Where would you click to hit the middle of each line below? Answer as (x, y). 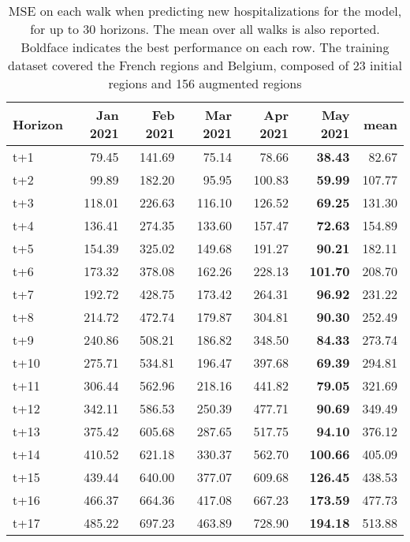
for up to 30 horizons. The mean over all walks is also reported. (205, 29)
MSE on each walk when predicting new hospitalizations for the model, (205, 11)
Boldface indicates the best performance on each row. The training (205, 47)
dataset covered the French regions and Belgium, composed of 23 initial (205, 65)
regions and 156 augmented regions (205, 83)
